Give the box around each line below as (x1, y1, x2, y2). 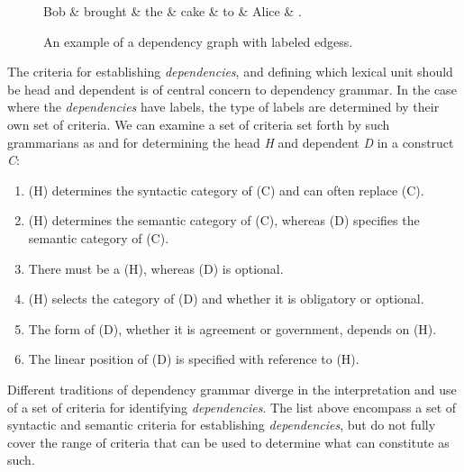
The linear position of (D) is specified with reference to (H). (28, 349, 359, 368)
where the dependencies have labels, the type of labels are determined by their (7, 97, 440, 116)
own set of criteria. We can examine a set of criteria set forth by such (7, 114, 390, 133)
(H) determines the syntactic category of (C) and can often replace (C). (28, 180, 424, 199)
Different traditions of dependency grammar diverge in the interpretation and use (7, 379, 457, 398)
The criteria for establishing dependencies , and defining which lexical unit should (7, 62, 453, 81)
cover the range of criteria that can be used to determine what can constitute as (7, 432, 450, 451)
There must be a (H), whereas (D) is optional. (28, 259, 284, 277)
